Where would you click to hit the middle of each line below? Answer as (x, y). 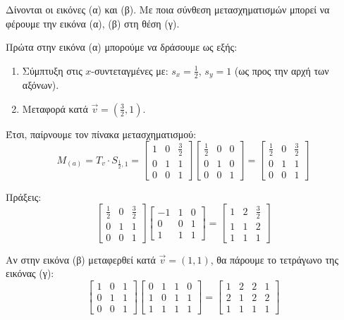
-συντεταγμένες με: (130, 70)
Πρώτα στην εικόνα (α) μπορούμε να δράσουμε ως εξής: (122, 47)
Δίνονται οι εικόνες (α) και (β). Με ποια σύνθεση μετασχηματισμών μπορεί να (168, 9)
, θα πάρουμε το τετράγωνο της (274, 259)
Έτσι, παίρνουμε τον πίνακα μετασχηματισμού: (101, 134)
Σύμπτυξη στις (52, 70)
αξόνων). (41, 85)
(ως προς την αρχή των (282, 70)
